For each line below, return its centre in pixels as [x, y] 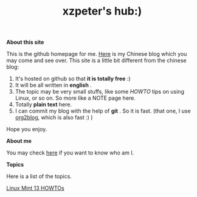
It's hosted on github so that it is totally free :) [73, 79]
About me [19, 141]
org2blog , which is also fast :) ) [54, 117]
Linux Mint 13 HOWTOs [36, 188]
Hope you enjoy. [27, 130]
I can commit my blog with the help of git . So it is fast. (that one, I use [103, 111]
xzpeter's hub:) [102, 11]
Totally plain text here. [43, 105]
